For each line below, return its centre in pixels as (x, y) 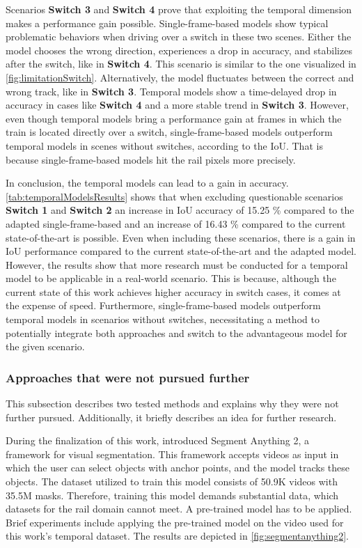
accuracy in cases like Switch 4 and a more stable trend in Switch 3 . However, (177, 105)
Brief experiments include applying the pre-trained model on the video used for (175, 522)
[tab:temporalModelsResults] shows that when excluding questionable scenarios (174, 196)
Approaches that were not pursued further (128, 377)
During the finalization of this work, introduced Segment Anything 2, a (158, 440)
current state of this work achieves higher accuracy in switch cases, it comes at (173, 291)
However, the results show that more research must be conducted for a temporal (177, 264)
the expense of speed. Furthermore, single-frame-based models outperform (163, 305)
